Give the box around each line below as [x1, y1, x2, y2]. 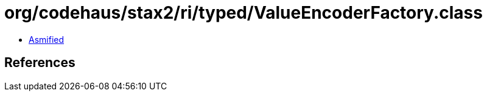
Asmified [29, 34, 65, 45]
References [4, 55, 75, 71]
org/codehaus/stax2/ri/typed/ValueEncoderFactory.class [4, 2, 483, 23]
